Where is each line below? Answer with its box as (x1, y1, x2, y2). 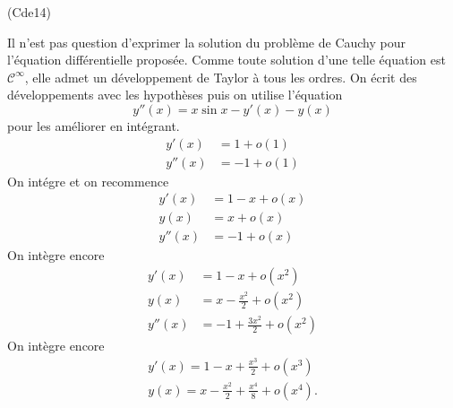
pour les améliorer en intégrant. (7, 116, 180, 135)
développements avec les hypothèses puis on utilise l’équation (7, 85, 343, 104)
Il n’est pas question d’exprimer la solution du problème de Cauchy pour (7, 32, 406, 51)
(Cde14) (7, 3, 51, 21)
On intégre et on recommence (7, 171, 169, 190)
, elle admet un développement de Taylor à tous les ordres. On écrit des (24, 67, 417, 86)
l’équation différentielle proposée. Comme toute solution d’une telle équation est (7, 50, 446, 69)
